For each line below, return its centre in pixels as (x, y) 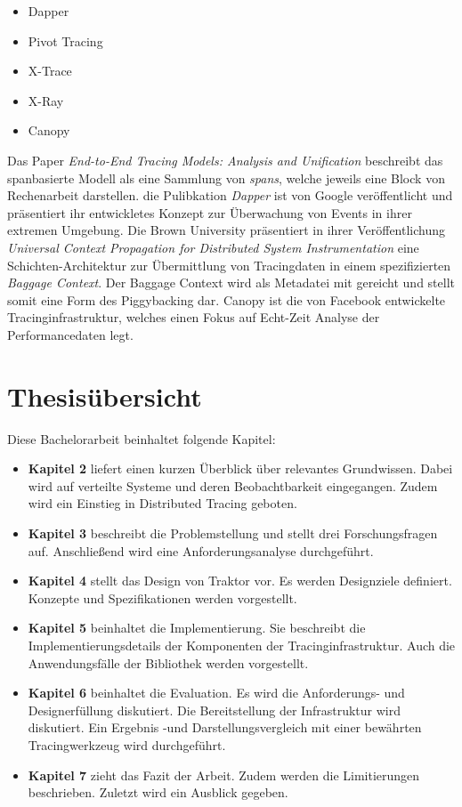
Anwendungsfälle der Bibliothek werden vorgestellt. (168, 662)
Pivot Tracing (65, 40)
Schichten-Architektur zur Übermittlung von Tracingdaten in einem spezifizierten (229, 265)
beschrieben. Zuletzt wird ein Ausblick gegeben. (158, 792)
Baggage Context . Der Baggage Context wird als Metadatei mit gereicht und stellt (231, 282)
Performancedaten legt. (70, 334)
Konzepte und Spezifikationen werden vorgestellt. (162, 597)
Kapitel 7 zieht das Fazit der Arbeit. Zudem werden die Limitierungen (224, 775)
